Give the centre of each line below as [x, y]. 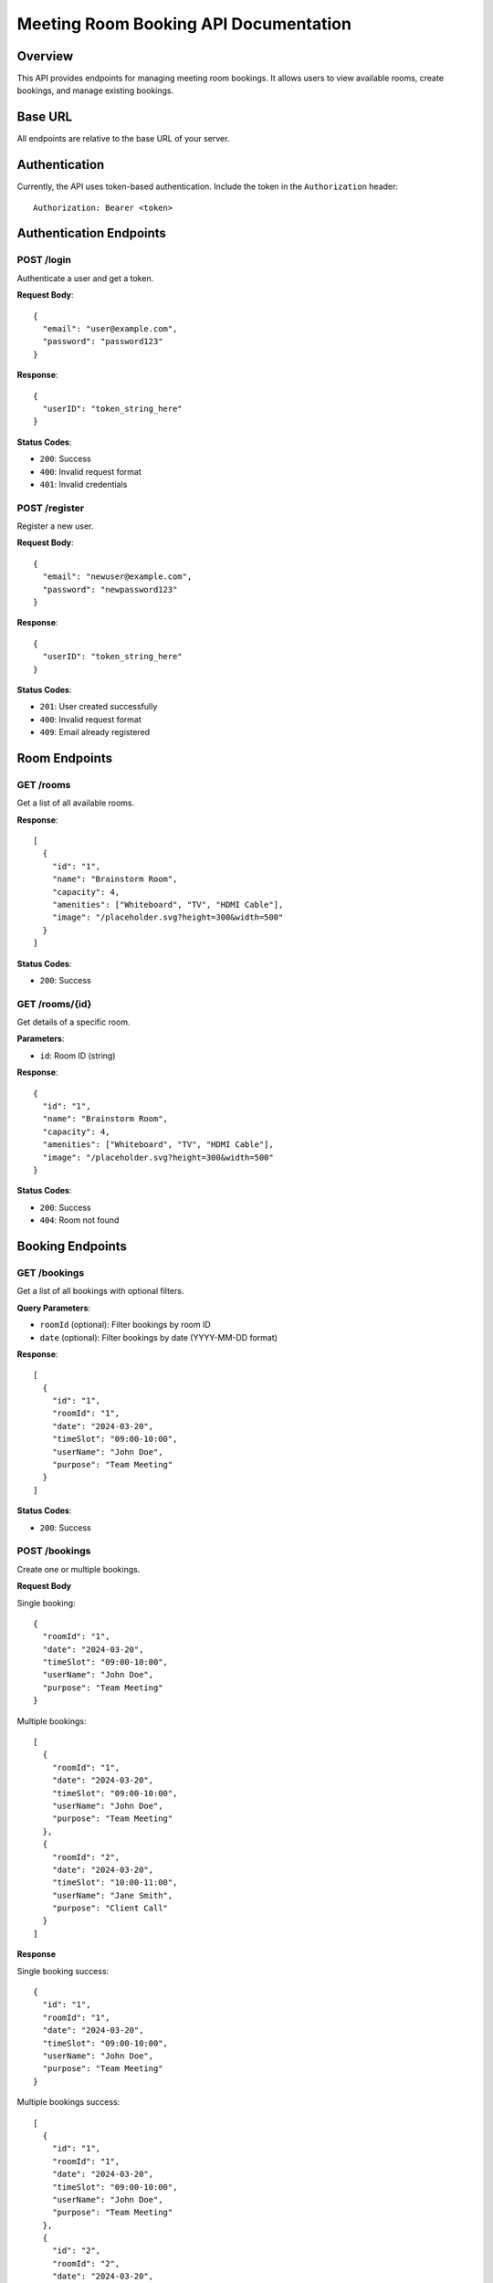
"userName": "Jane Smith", [112, 1895]
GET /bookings [51, 1272]
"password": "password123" [103, 342]
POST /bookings [54, 1551]
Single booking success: [63, 1971]
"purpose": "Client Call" [110, 1908]
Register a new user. [55, 526]
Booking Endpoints [72, 1246]
